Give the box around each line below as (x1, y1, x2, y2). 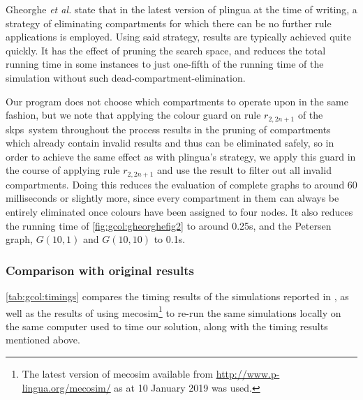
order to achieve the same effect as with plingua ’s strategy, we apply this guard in (6, 149, 356, 163)
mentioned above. (6, 332, 80, 347)
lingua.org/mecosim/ (22, 380, 111, 394)
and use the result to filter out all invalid (157, 163, 332, 177)
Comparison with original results (6, 261, 194, 279)
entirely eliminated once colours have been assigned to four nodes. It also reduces (6, 205, 353, 219)
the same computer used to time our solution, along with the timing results (6, 318, 328, 333)
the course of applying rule (6, 163, 120, 177)
